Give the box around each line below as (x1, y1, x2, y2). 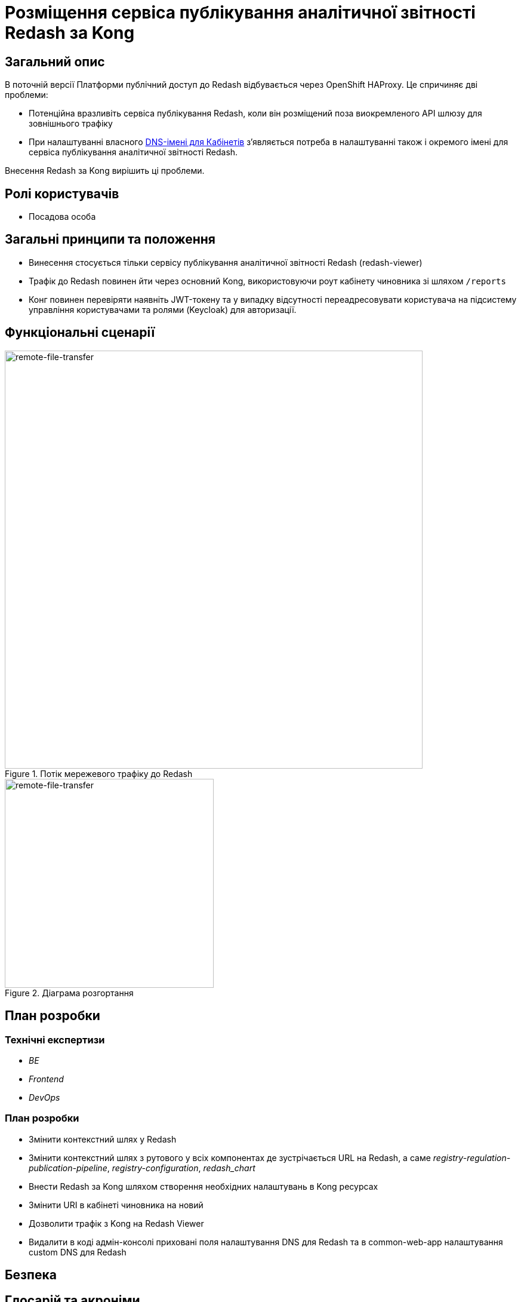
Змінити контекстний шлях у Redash (29, 1134, 177, 1144)
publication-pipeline (29, 1162, 107, 1173)
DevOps (29, 1092, 60, 1103)
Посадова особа (29, 211, 96, 222)
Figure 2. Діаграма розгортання (5, 987, 134, 998)
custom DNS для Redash (29, 1246, 127, 1257)
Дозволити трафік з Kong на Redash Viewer (29, 1218, 204, 1229)
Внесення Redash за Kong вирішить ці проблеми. (5, 165, 205, 176)
